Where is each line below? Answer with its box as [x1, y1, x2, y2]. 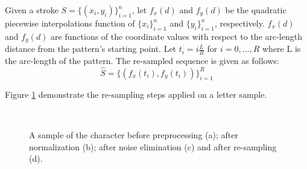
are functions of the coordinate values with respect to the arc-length [51, 30, 302, 42]
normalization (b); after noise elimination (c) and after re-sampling [29, 140, 277, 153]
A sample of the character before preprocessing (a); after [29, 129, 238, 141]
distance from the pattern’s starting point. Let [5, 42, 177, 55]
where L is [262, 42, 301, 55]
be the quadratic [225, 4, 286, 16]
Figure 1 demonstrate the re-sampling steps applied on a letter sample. [5, 88, 267, 100]
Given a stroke [5, 4, 59, 16]
